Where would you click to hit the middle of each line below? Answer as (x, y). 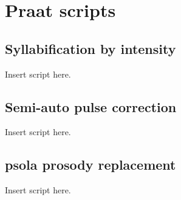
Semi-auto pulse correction (91, 106)
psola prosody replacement (90, 165)
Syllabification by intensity (90, 48)
